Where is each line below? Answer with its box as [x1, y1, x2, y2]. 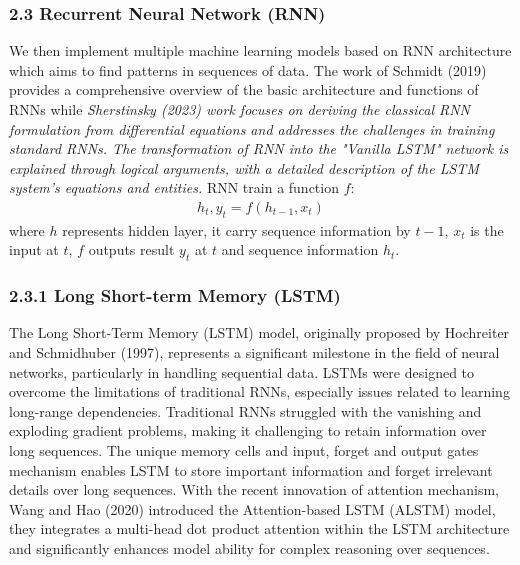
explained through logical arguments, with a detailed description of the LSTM [9, 157, 479, 178]
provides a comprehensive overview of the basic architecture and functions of [9, 79, 479, 100]
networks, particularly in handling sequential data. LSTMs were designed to [9, 361, 475, 382]
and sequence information [221, 239, 379, 260]
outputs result [88, 239, 175, 260]
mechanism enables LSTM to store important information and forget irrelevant [9, 459, 493, 480]
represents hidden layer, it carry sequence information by [62, 219, 411, 240]
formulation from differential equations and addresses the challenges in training [9, 118, 495, 139]
